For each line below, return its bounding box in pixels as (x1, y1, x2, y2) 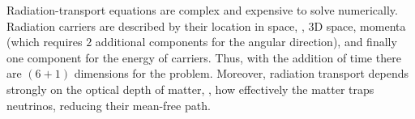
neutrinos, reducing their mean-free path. (6, 96, 211, 113)
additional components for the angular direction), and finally (95, 33, 397, 50)
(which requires (6, 33, 83, 50)
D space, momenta (314, 17, 406, 34)
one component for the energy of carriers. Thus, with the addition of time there (6, 49, 401, 66)
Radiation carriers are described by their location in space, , (6, 17, 305, 34)
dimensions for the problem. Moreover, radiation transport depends (74, 65, 409, 82)
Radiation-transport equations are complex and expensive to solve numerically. (6, 2, 398, 18)
